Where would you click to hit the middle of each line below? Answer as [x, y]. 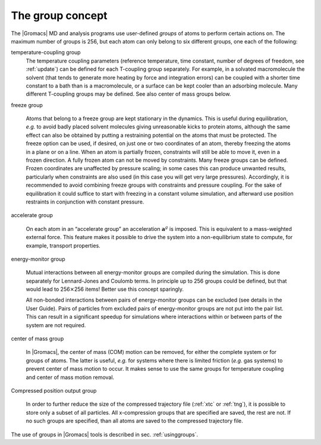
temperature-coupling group [46, 52]
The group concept [59, 15]
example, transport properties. [63, 245]
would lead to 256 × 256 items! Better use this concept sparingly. [105, 289]
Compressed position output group [54, 391]
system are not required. [56, 325]
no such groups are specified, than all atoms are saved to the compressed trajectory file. [134, 421]
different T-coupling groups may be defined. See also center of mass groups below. [128, 94]
